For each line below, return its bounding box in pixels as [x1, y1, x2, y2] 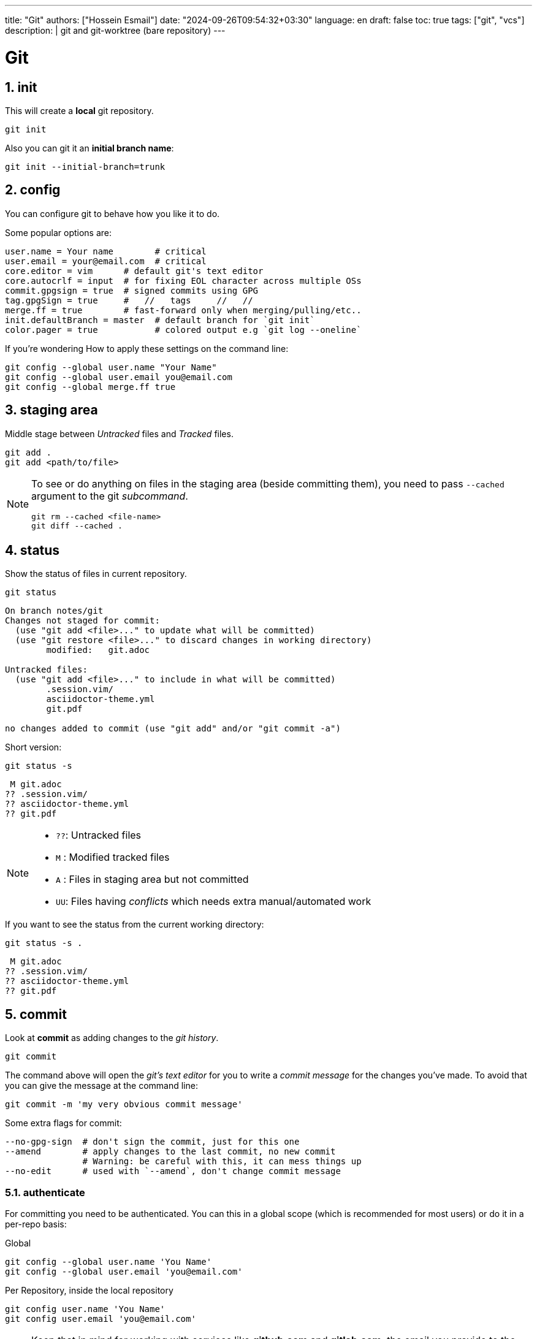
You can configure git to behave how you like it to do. [5, 208, 220, 219]
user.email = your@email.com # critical [5, 256, 207, 266]
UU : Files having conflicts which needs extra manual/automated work [56, 895, 371, 908]
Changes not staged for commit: [5, 616, 160, 626]
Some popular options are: [5, 227, 112, 238]
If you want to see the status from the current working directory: [5, 919, 264, 930]
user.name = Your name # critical [5, 246, 207, 256]
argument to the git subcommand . [31, 489, 188, 502]
